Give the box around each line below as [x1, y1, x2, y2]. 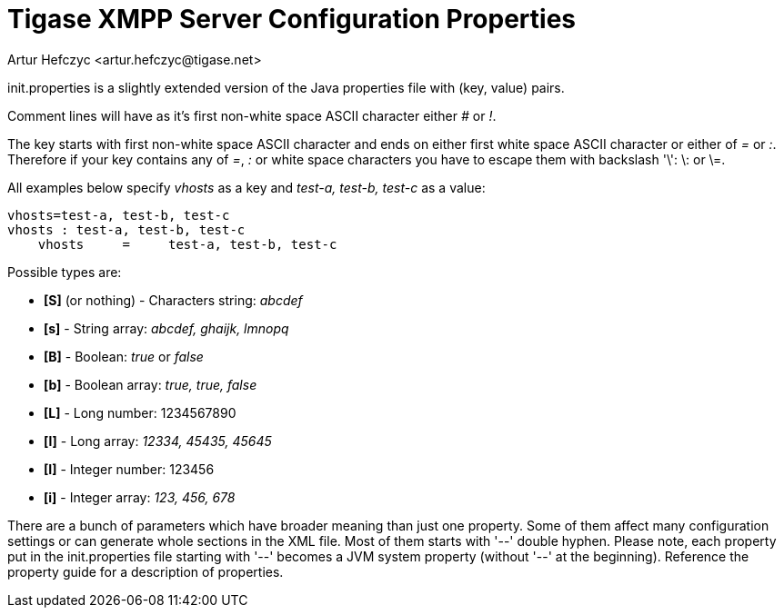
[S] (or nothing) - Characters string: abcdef [44, 292, 303, 308]
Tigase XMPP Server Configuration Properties [7, 4, 577, 35]
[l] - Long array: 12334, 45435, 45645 [44, 432, 272, 449]
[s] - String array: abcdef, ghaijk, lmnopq [44, 320, 289, 336]
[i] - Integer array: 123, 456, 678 [44, 489, 236, 505]
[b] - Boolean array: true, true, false [44, 376, 257, 392]
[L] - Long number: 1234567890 [44, 404, 236, 421]
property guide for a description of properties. [7, 563, 284, 580]
